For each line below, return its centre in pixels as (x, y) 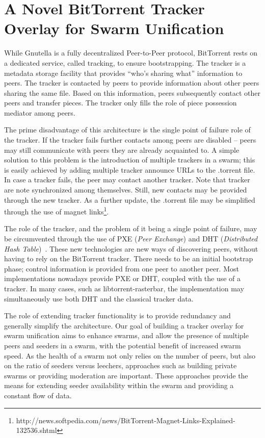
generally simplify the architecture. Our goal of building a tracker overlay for (124, 325)
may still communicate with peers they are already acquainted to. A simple (122, 149)
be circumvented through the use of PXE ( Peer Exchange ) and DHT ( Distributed (131, 239)
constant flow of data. (38, 395)
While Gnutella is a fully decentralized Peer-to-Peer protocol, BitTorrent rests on (131, 53)
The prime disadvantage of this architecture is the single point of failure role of (127, 130)
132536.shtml (36, 430)
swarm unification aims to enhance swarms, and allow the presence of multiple (126, 335)
